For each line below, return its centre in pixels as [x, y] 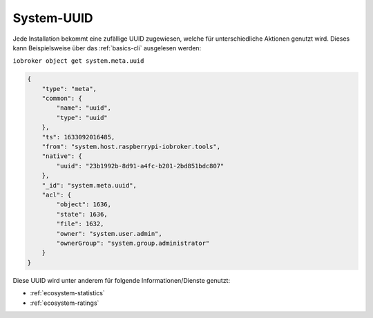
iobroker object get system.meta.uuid [78, 61]
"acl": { [57, 195]
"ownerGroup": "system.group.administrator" [133, 243]
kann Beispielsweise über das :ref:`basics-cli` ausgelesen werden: [107, 48]
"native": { [62, 156]
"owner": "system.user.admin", [109, 233]
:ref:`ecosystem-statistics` [67, 293]
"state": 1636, [82, 214]
